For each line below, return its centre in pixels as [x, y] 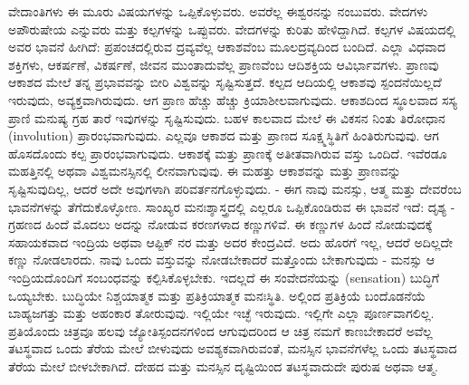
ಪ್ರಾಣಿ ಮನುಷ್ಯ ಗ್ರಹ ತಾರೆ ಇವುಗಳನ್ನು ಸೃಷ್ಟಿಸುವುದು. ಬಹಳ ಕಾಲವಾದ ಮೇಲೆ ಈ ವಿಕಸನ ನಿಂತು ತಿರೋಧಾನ [227, 117]
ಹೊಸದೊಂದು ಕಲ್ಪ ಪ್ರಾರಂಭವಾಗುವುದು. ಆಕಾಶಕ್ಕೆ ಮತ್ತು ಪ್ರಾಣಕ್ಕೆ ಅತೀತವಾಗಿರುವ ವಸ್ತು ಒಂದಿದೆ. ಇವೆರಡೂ [228, 153]
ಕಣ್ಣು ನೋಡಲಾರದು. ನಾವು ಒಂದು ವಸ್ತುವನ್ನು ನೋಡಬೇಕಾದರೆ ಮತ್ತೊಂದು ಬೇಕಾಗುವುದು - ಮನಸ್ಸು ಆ [222, 260]
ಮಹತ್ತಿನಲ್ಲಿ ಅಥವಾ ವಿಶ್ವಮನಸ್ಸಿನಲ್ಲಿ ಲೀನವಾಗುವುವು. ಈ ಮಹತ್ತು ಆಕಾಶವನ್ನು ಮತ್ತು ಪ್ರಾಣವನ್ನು [205, 171]
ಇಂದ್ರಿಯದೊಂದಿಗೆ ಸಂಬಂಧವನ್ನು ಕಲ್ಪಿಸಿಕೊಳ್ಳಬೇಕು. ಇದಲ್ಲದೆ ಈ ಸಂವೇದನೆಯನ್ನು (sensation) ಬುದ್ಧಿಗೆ [224, 277]
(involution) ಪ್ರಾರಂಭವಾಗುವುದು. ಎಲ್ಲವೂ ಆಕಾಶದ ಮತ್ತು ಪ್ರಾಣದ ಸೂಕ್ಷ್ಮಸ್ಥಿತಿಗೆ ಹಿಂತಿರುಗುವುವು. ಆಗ [224, 135]
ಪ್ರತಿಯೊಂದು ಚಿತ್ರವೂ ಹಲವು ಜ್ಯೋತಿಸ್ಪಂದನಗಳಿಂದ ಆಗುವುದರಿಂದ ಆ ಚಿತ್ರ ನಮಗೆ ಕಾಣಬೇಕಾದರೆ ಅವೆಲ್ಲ [220, 330]
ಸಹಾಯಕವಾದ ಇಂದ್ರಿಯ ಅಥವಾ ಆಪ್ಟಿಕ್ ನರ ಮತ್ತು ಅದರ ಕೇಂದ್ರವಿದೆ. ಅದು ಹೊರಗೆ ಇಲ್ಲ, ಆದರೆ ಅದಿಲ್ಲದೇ [231, 241]
